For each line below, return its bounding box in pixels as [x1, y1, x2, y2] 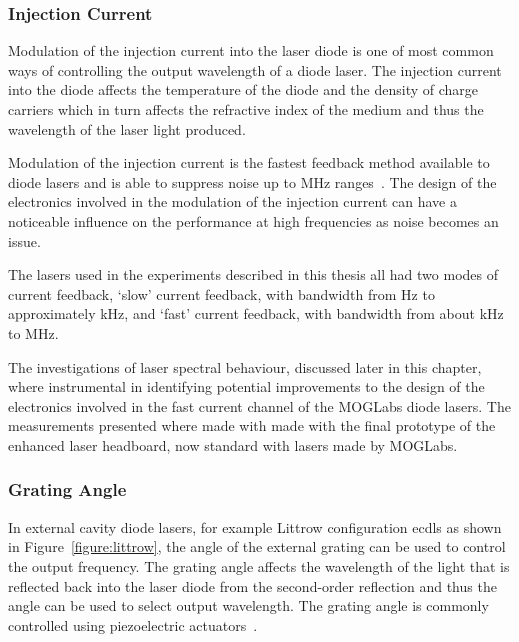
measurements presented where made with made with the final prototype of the [8, 415, 496, 436]
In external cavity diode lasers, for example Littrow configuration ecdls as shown [8, 516, 502, 537]
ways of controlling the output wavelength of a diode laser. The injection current [8, 59, 502, 80]
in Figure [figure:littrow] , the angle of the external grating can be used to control [8, 536, 506, 557]
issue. [8, 230, 41, 251]
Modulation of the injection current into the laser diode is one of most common [8, 40, 494, 61]
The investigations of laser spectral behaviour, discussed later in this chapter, [8, 356, 482, 377]
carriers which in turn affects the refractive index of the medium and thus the [8, 99, 484, 119]
